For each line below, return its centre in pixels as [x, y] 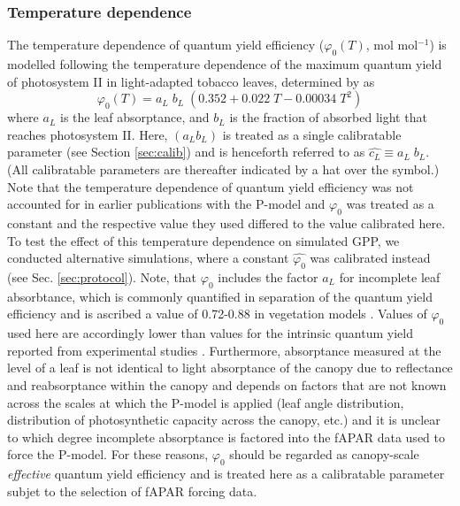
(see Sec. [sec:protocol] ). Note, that [102, 276]
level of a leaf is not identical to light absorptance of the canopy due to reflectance [230, 368]
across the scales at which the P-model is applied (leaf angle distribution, [206, 402]
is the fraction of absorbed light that [328, 117]
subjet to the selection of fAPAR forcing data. [132, 491]
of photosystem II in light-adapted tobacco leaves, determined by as [191, 81]
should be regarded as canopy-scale [324, 454]
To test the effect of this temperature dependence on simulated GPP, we [203, 240]
